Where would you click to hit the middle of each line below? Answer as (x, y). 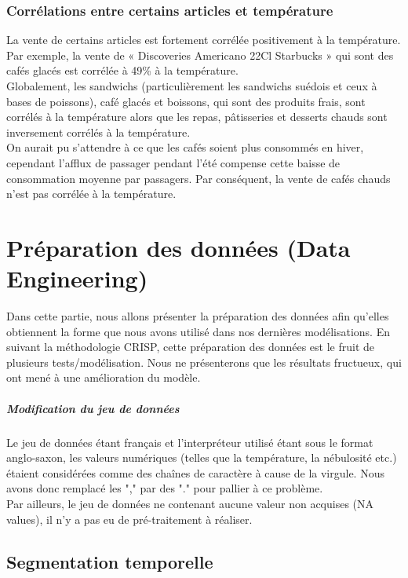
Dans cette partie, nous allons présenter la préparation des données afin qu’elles (198, 316)
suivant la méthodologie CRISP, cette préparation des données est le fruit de (191, 347)
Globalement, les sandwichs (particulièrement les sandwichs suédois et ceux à (192, 86)
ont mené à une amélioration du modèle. (104, 377)
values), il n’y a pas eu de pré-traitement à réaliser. (129, 519)
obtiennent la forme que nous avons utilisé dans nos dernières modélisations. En (198, 331)
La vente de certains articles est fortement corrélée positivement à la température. (204, 40)
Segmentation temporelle (110, 561)
